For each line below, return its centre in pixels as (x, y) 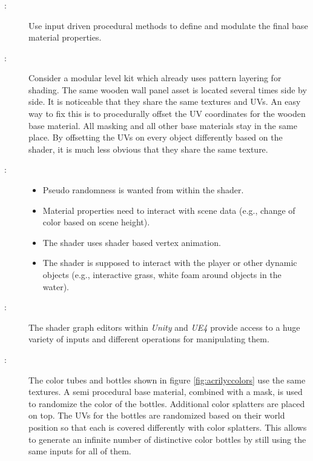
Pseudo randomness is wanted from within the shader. (143, 190)
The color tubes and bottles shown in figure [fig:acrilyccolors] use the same (167, 380)
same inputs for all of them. (80, 451)
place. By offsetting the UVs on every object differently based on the (156, 137)
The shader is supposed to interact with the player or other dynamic (170, 263)
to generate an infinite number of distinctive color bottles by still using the (167, 439)
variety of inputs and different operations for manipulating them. (149, 339)
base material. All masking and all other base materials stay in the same (163, 125)
